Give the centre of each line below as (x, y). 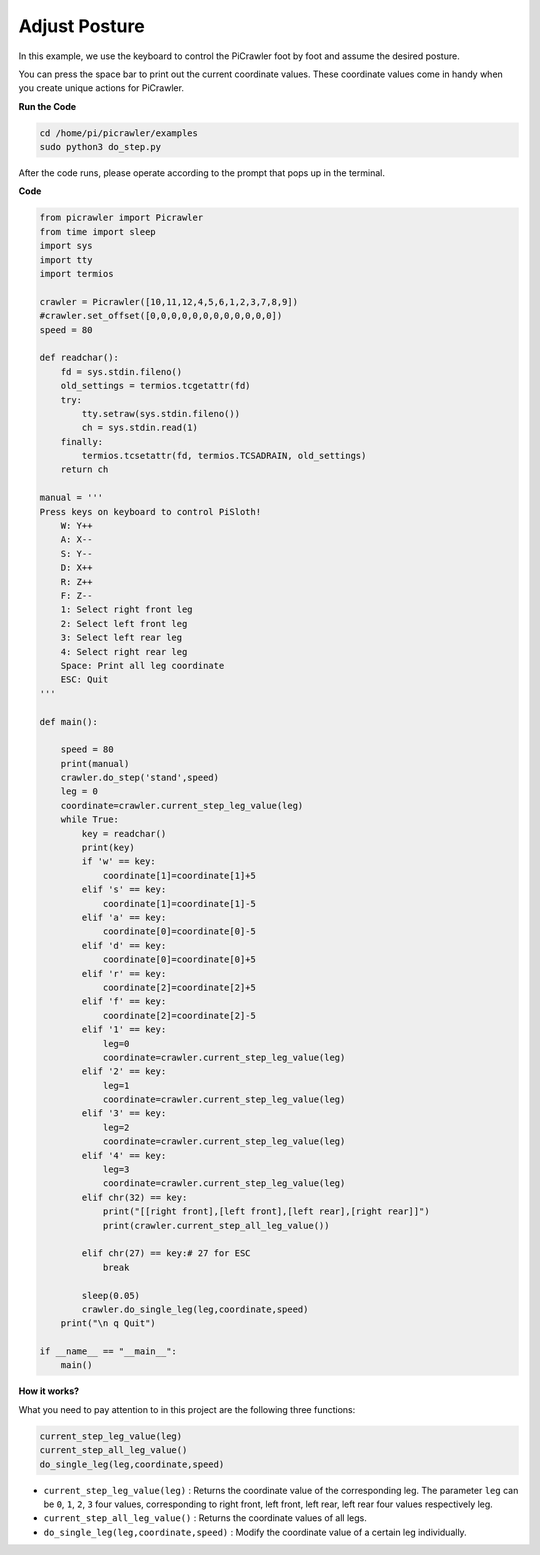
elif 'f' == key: (124, 1001)
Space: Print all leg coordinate (142, 665)
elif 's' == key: (124, 889)
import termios (76, 274)
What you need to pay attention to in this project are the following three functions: (187, 1409)
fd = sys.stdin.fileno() (121, 371)
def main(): (69, 721)
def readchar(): (79, 358)
